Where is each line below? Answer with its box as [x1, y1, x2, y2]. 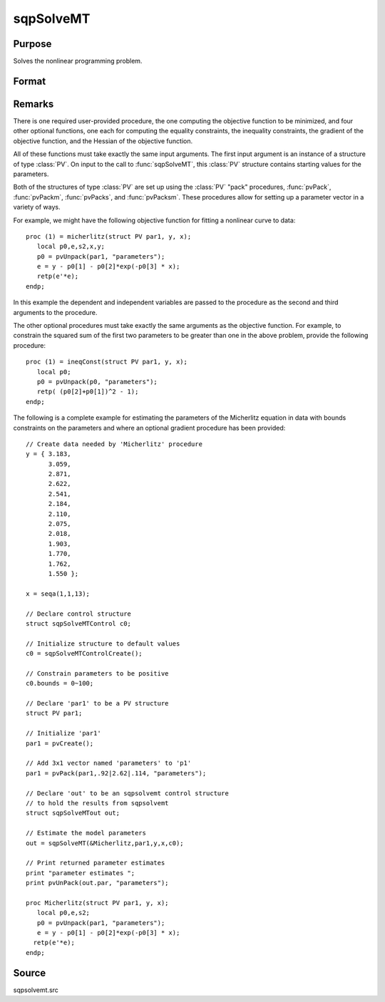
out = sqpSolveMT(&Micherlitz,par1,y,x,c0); [26, 839, 185, 847]
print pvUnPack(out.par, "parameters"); [26, 879, 169, 887]
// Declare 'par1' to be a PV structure [26, 699, 169, 708]
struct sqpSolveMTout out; [26, 809, 120, 817]
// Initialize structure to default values [26, 639, 180, 648]
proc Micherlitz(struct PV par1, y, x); [26, 899, 169, 907]
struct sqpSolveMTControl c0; [26, 619, 132, 627]
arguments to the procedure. [13, 308, 98, 316]
